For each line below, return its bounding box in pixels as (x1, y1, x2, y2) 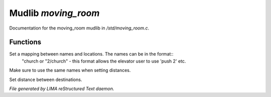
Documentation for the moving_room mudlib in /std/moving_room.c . (9, 25, 150, 31)
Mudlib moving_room (9, 7, 100, 18)
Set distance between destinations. (9, 76, 82, 82)
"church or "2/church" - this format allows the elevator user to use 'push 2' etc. (22, 58, 186, 64)
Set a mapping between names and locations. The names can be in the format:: (9, 51, 174, 57)
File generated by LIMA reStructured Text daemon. (9, 85, 114, 92)
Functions (9, 38, 42, 46)
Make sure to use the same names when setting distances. (9, 67, 131, 73)
